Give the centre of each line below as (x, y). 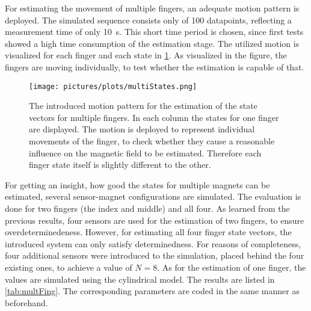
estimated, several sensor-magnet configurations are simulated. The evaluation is (153, 196)
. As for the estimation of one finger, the (232, 267)
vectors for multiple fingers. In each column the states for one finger (154, 117)
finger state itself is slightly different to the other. (120, 165)
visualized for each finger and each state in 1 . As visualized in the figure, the (146, 55)
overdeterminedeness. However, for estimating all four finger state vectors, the (148, 232)
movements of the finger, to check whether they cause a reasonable (152, 141)
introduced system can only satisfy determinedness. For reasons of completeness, (153, 243)
